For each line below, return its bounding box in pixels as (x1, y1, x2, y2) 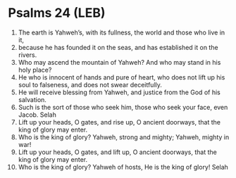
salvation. (18, 95, 46, 103)
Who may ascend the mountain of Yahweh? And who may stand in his (18, 58, 221, 66)
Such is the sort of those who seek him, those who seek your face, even (18, 103, 228, 111)
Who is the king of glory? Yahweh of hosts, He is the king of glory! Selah (18, 163, 228, 171)
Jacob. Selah (18, 110, 57, 119)
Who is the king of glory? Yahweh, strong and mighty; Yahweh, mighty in (18, 132, 230, 141)
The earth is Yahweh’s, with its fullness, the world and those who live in (18, 28, 225, 37)
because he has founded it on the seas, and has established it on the (18, 43, 218, 51)
